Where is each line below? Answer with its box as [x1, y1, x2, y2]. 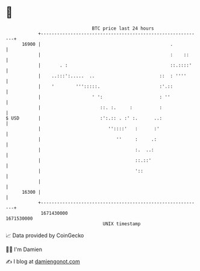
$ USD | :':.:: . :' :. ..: [5, 115, 163, 121]
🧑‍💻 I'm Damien [5, 246, 43, 253]
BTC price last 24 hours [92, 25, 154, 31]
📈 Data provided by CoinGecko [5, 232, 84, 239]
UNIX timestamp [102, 220, 141, 227]
